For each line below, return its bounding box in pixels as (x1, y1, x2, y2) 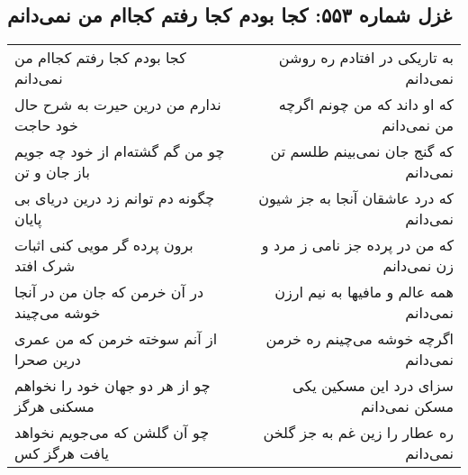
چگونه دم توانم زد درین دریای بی (14, 187, 215, 209)
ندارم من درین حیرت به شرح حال (14, 94, 221, 115)
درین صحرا (14, 349, 81, 370)
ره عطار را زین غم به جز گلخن (263, 422, 454, 443)
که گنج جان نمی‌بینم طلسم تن (270, 141, 454, 162)
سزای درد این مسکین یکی (292, 375, 454, 397)
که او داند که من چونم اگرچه (278, 94, 454, 115)
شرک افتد (14, 255, 76, 277)
